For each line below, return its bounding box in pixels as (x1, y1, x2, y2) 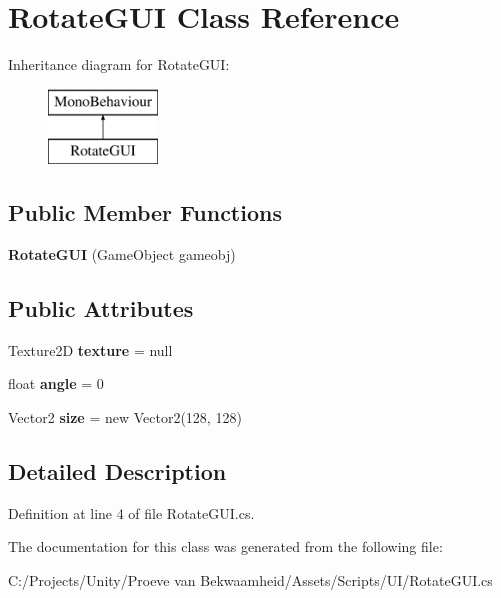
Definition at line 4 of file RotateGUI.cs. (8, 502, 255, 523)
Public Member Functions (8, 197, 282, 228)
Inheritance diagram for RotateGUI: (8, 54, 230, 75)
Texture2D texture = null (8, 339, 173, 360)
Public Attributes (8, 293, 194, 324)
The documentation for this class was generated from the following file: (8, 536, 443, 557)
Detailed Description (8, 456, 227, 487)
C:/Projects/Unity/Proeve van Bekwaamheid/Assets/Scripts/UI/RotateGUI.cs (8, 570, 493, 591)
